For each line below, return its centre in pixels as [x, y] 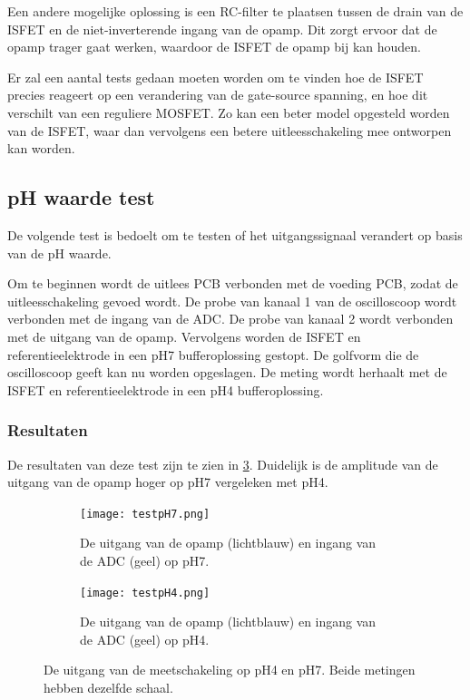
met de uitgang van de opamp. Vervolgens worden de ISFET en [184, 336]
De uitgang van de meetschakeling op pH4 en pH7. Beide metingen [230, 670]
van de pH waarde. [59, 253]
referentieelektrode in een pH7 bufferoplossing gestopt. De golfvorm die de [213, 354]
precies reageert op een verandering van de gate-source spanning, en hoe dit [218, 95]
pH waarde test [81, 197]
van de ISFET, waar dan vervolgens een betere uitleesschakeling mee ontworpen [230, 130]
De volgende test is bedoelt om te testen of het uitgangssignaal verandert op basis [235, 234]
